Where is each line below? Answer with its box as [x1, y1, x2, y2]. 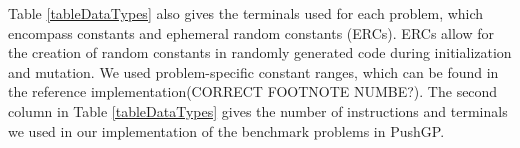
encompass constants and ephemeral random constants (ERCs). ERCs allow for [8, 22, 495, 43]
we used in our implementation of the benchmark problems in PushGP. [8, 120, 445, 141]
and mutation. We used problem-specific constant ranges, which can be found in [8, 61, 499, 82]
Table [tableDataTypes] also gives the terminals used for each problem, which [8, 3, 484, 23]
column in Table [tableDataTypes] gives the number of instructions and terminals [8, 100, 508, 121]
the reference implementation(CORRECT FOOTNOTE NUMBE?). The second [8, 81, 498, 102]
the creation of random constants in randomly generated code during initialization [8, 42, 512, 63]
